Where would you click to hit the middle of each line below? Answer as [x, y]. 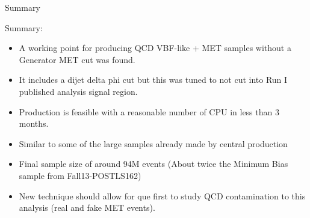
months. [34, 123]
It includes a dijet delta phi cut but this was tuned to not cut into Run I [153, 80]
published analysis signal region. [78, 91]
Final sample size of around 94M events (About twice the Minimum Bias [153, 164]
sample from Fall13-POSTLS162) [80, 175]
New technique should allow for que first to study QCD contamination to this [162, 195]
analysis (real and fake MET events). [87, 207]
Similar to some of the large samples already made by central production [153, 143]
